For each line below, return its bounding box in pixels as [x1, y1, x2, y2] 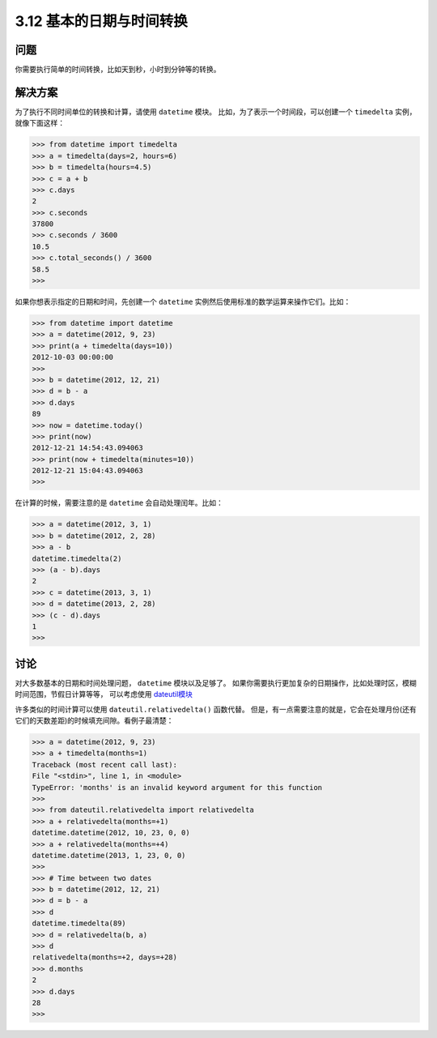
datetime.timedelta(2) [32, 553, 122, 563]
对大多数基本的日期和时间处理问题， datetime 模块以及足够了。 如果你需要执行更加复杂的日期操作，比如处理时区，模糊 [15, 677, 417, 688]
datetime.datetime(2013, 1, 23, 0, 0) [32, 851, 186, 860]
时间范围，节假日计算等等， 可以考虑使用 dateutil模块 [15, 690, 193, 699]
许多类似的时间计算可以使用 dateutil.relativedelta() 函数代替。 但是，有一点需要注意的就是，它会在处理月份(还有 [15, 704, 417, 714]
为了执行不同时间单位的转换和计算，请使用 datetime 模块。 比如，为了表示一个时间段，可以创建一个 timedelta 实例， [15, 106, 417, 117]
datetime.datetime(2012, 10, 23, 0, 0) [32, 828, 190, 838]
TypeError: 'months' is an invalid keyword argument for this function [32, 783, 323, 792]
